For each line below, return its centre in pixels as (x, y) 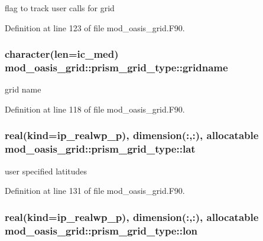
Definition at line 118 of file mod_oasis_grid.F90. (95, 109)
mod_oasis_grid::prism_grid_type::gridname (116, 67)
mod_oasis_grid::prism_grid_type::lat (100, 149)
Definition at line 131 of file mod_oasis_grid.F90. (95, 191)
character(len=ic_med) (62, 54)
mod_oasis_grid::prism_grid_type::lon (101, 230)
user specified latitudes (46, 171)
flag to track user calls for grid (60, 8)
